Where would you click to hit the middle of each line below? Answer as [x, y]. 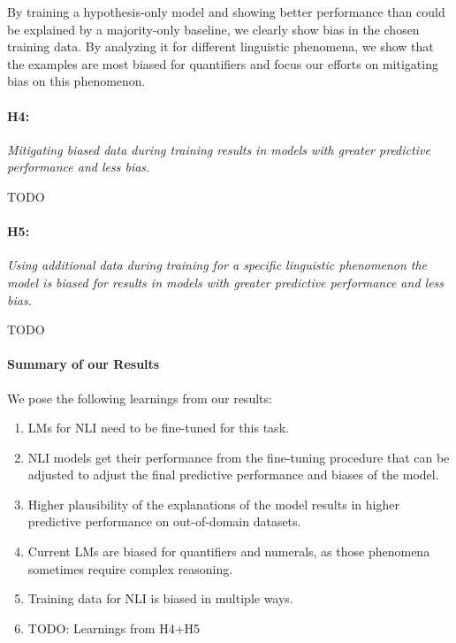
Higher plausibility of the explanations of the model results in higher [213, 504]
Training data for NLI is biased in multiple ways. [160, 598]
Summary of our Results [84, 364]
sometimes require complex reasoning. [130, 568]
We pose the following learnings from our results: [140, 398]
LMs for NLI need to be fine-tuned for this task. [158, 428]
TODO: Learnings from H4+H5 [114, 628]
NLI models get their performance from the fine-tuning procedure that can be [239, 457]
